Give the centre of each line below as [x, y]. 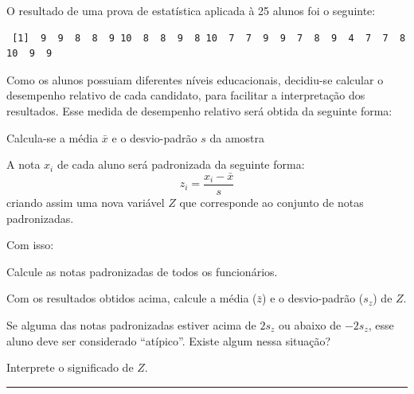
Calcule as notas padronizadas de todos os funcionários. [142, 271]
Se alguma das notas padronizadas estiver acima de [131, 325]
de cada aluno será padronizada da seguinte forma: [181, 164]
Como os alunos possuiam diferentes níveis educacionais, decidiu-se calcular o [195, 79]
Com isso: [30, 245]
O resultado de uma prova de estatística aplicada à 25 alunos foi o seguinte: [191, 10]
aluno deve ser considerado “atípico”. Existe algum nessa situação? [169, 340]
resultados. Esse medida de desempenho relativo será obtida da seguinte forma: [199, 110]
